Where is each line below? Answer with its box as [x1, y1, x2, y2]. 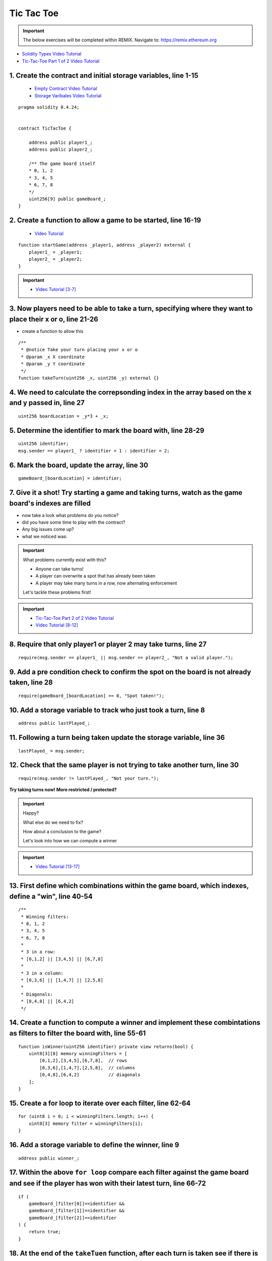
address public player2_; [28, 147, 93, 152]
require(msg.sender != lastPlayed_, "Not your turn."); [18, 775, 159, 781]
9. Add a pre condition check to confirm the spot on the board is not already [9, 667, 251, 676]
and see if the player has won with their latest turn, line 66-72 [9, 1179, 207, 1187]
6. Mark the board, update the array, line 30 [9, 461, 149, 469]
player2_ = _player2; [28, 256, 83, 262]
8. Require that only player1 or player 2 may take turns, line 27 [9, 640, 207, 649]
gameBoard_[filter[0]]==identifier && [28, 1200, 125, 1207]
